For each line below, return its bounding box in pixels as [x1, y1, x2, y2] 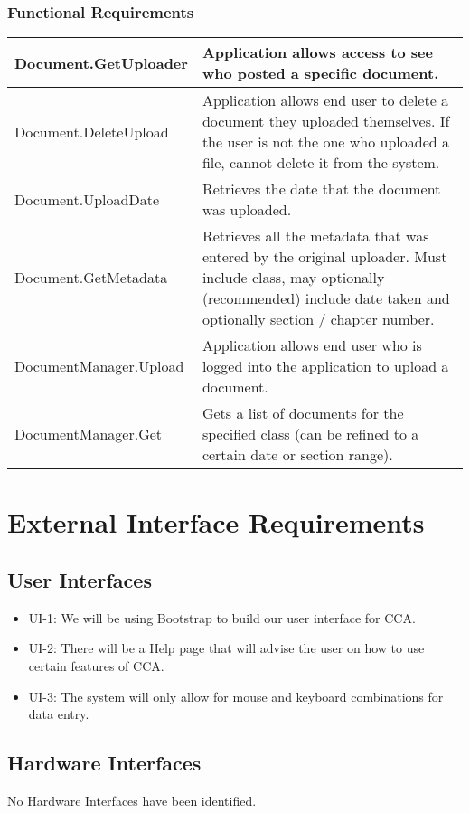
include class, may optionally [202, 267, 385, 288]
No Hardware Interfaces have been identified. [7, 790, 257, 809]
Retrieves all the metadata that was [202, 225, 429, 247]
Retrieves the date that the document [202, 178, 441, 200]
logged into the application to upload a [202, 355, 449, 377]
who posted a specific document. [202, 62, 439, 84]
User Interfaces [7, 565, 152, 593]
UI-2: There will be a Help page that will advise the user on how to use [28, 638, 425, 657]
